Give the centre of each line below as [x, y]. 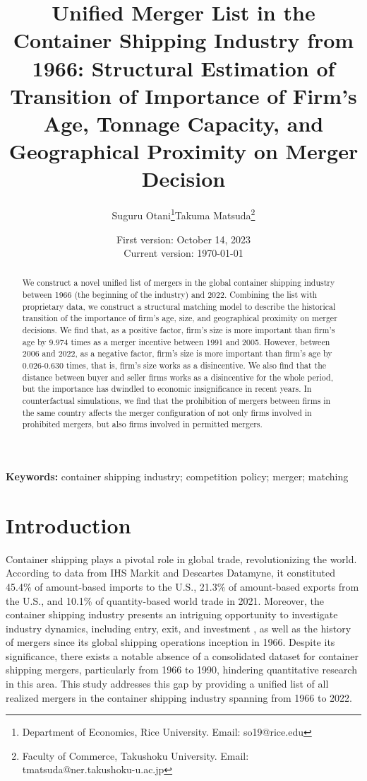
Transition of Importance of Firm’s [183, 95]
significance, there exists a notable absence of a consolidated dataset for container [182, 655]
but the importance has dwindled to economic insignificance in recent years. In [167, 389]
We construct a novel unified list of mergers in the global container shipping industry [179, 283]
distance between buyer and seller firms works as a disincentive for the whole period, [178, 377]
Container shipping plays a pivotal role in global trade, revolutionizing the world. [181, 559]
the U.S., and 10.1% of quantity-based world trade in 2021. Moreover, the [165, 600]
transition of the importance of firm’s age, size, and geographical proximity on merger [180, 318]
